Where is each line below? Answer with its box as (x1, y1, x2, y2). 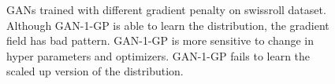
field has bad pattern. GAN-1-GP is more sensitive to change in (6, 32, 315, 49)
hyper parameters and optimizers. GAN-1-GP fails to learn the (6, 47, 311, 64)
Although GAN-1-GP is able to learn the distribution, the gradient (6, 16, 329, 33)
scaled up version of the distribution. (6, 63, 184, 79)
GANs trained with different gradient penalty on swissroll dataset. (6, 2, 326, 17)
